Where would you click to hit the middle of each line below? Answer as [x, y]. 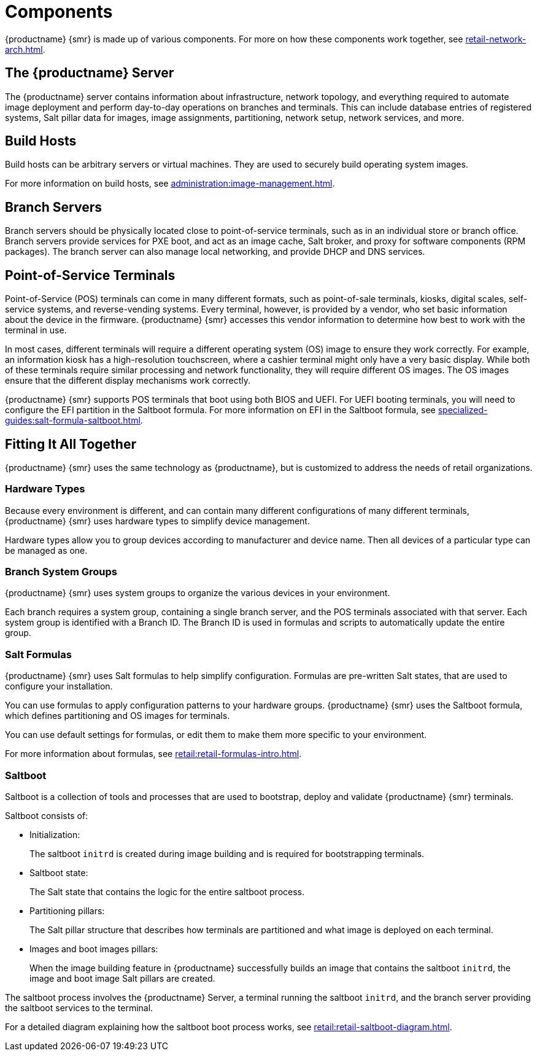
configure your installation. [59, 686]
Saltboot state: [59, 872]
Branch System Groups [61, 572]
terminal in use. [36, 330]
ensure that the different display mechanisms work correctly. [128, 381]
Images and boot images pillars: [94, 949]
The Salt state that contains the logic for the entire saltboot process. [167, 891]
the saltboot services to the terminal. [79, 1007]
